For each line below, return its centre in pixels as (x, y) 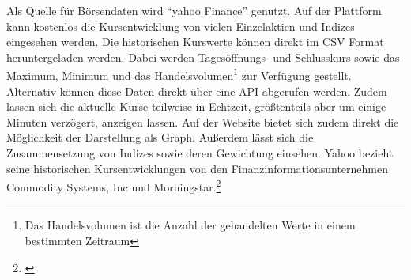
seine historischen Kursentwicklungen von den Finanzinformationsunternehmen (197, 168)
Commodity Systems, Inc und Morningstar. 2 (114, 185)
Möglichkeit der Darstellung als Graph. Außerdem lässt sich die (160, 137)
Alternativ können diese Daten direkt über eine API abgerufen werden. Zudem (197, 91)
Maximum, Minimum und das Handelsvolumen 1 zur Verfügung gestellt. (179, 74)
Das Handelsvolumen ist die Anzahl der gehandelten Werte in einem (190, 225)
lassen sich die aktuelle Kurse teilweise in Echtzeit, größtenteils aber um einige (196, 106)
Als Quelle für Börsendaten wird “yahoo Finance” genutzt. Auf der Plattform (194, 10)
